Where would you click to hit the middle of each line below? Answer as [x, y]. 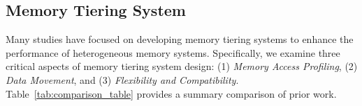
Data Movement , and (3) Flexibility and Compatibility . [122, 79]
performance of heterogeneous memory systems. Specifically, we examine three [173, 52]
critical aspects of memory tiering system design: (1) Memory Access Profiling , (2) [182, 66]
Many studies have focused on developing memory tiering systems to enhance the [180, 39]
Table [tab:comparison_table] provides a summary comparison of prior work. [171, 93]
